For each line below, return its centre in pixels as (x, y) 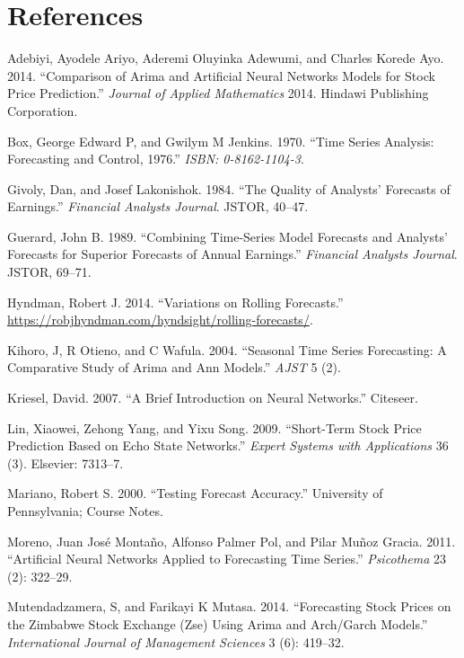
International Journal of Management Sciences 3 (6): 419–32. (176, 641)
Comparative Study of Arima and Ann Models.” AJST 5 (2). (174, 367)
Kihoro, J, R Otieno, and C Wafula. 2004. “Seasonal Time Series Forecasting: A (227, 349)
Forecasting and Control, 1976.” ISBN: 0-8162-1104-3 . (156, 159)
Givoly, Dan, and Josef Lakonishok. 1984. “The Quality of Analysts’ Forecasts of (229, 188)
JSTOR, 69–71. (49, 272)
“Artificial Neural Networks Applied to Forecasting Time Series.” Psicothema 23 (227, 559)
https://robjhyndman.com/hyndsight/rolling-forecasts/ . (160, 320)
